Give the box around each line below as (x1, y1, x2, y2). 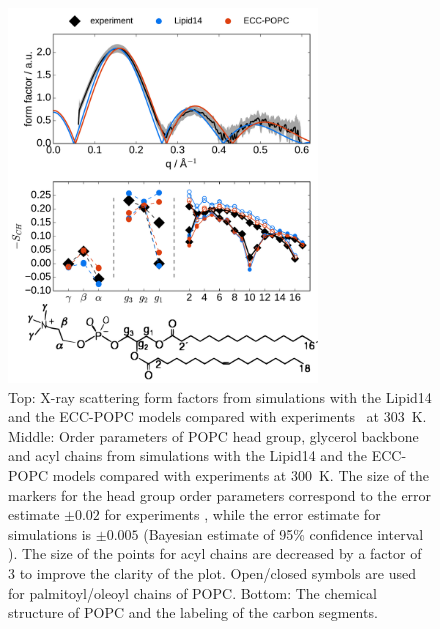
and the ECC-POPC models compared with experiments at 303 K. (8, 406, 427, 427)
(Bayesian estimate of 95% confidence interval (143, 523, 424, 544)
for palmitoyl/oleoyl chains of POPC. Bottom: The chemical (8, 582, 377, 603)
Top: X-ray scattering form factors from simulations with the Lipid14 (8, 386, 432, 407)
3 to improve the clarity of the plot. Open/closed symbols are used (8, 563, 416, 584)
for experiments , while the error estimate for (104, 504, 381, 525)
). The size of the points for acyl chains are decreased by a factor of (8, 543, 422, 564)
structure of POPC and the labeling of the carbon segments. (8, 602, 378, 623)
